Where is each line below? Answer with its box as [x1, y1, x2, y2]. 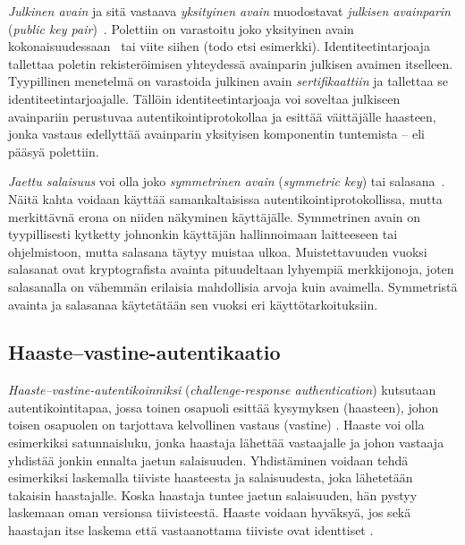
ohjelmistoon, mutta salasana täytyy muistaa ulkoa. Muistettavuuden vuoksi [8, 242, 427, 260]
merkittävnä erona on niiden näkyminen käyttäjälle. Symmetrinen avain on [8, 207, 421, 226]
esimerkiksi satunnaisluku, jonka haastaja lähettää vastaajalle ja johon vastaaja [8, 433, 444, 452]
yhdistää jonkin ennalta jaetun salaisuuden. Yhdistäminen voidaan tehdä [8, 450, 409, 469]
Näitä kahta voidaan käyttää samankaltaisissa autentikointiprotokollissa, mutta [8, 189, 443, 208]
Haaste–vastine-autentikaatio [8, 338, 281, 366]
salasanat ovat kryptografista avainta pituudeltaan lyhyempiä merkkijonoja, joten [8, 260, 454, 278]
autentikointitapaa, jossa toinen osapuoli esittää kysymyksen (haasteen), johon [8, 397, 439, 416]
